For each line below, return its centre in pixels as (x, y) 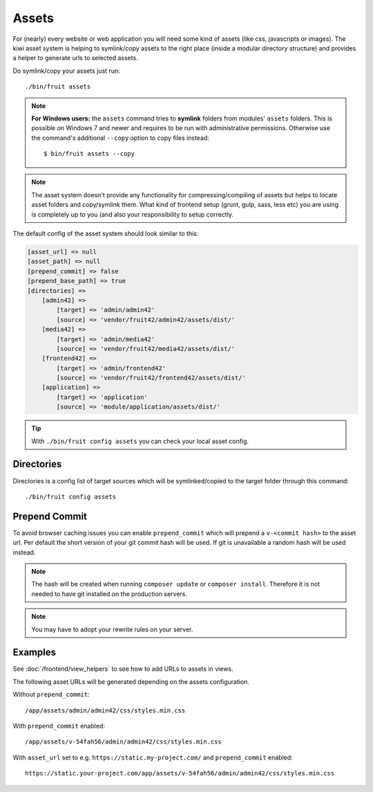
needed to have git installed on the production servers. (109, 594)
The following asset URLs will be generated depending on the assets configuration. (131, 681)
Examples (35, 652)
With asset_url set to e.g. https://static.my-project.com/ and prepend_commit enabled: (153, 757)
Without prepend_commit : (51, 694)
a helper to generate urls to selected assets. (75, 58)
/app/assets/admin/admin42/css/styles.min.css (105, 710)
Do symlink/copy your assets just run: (66, 71)
